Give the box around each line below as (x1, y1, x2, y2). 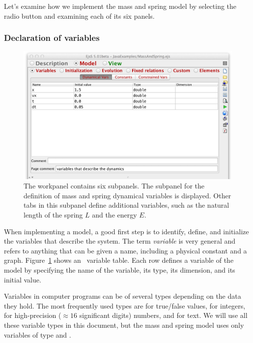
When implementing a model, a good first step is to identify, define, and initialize (4, 226, 249, 236)
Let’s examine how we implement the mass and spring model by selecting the (4, 1, 237, 11)
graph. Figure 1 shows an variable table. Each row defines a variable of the (4, 255, 234, 265)
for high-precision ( (4, 310, 61, 320)
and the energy (92, 209, 137, 219)
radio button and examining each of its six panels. (4, 10, 155, 21)
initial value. (4, 274, 41, 284)
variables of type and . (4, 329, 71, 340)
